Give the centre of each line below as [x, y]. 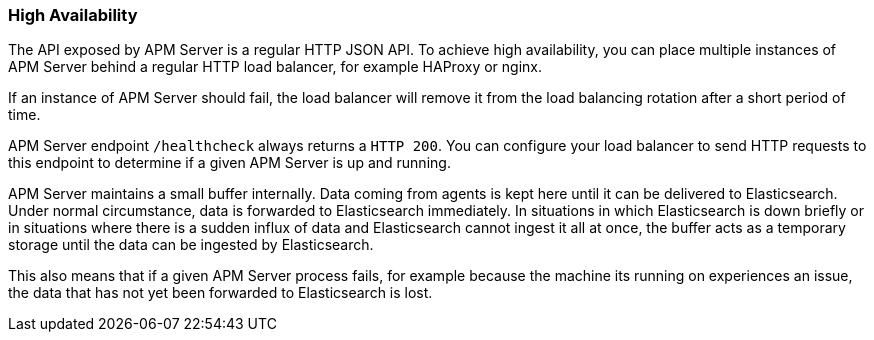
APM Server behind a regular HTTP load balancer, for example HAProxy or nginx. [275, 67]
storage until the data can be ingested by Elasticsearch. [191, 245]
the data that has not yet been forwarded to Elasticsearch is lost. [220, 293]
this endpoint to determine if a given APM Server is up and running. [229, 163]
